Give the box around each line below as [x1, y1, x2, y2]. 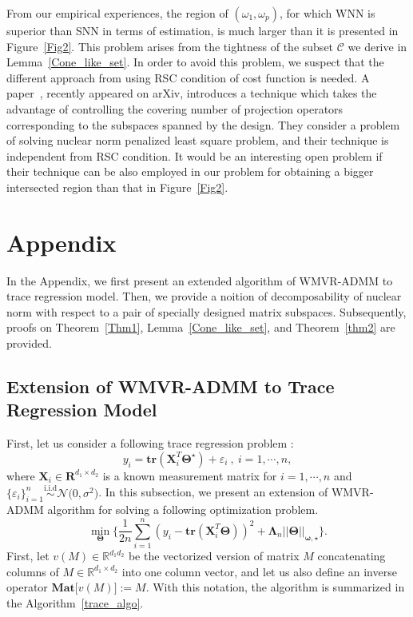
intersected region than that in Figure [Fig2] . [6, 178, 228, 195]
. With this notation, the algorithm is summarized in [145, 579, 405, 595]
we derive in [347, 38, 407, 54]
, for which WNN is [279, 5, 375, 21]
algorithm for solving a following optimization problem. [47, 501, 319, 518]
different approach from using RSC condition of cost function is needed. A [6, 69, 370, 86]
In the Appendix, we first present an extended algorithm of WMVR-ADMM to [6, 272, 393, 289]
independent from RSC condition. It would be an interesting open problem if [6, 147, 383, 164]
